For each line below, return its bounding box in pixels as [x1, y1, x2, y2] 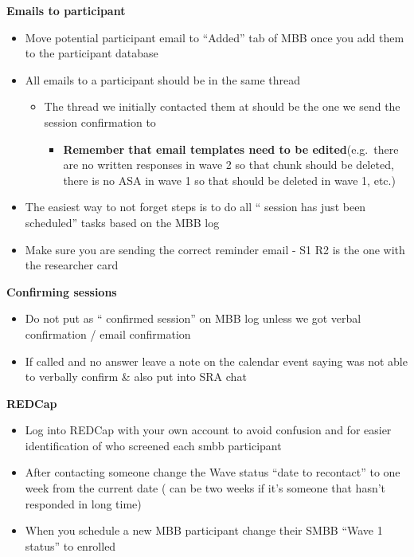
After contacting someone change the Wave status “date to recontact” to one [25, 464, 400, 481]
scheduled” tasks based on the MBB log [25, 214, 220, 230]
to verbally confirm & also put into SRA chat [25, 368, 247, 385]
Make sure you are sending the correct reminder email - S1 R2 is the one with [25, 241, 405, 257]
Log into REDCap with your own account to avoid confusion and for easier [25, 422, 392, 438]
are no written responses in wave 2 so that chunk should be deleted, [63, 156, 394, 173]
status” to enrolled [25, 537, 116, 554]
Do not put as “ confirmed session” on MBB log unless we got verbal [25, 310, 361, 327]
